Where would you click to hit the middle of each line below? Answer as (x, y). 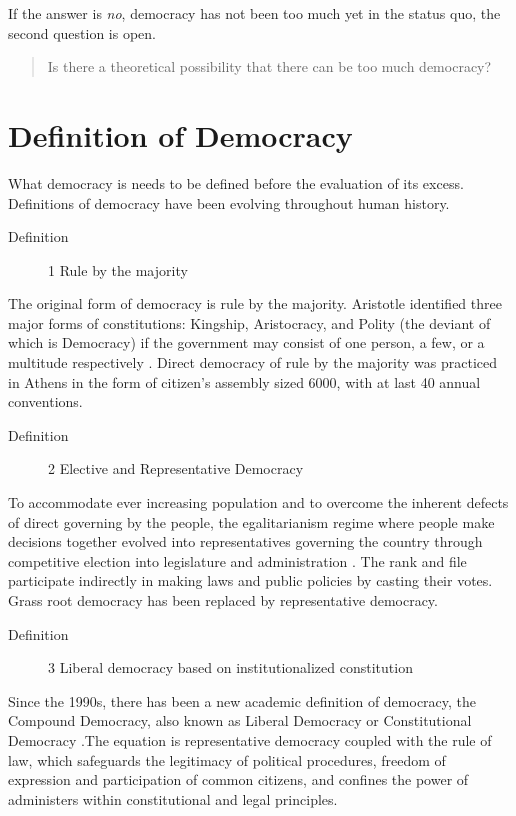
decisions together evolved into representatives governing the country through (245, 541)
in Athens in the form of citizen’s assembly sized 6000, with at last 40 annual (244, 381)
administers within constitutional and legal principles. (173, 798)
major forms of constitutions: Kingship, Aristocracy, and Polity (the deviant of (249, 322)
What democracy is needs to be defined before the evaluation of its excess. (236, 182)
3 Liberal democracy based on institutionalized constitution (230, 667)
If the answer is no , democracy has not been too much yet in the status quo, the (254, 13)
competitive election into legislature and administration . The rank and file (237, 560)
